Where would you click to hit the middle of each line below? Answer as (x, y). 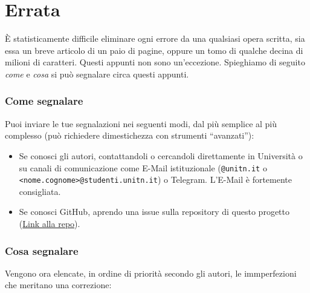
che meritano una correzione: (58, 285)
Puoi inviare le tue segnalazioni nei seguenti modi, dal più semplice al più (141, 123)
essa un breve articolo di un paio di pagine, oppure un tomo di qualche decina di (154, 50)
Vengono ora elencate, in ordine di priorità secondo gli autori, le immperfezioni (151, 273)
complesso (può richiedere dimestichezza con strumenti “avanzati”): (130, 135)
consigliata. (40, 191)
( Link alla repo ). (50, 223)
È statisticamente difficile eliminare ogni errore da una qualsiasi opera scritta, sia (155, 38)
